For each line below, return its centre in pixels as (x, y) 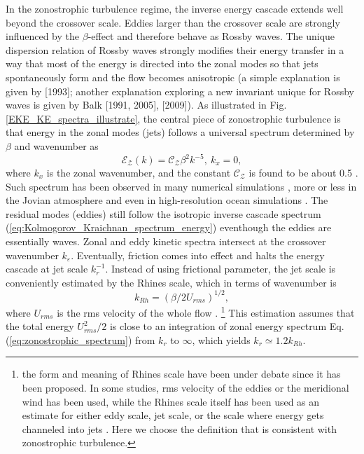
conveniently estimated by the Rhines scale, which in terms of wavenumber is (171, 282)
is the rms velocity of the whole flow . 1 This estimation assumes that (206, 311)
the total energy (40, 326)
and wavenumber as (56, 145)
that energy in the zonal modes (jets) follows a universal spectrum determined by (180, 132)
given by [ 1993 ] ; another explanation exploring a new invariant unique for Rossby (180, 91)
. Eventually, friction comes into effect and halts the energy (198, 255)
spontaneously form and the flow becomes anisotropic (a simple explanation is (173, 77)
